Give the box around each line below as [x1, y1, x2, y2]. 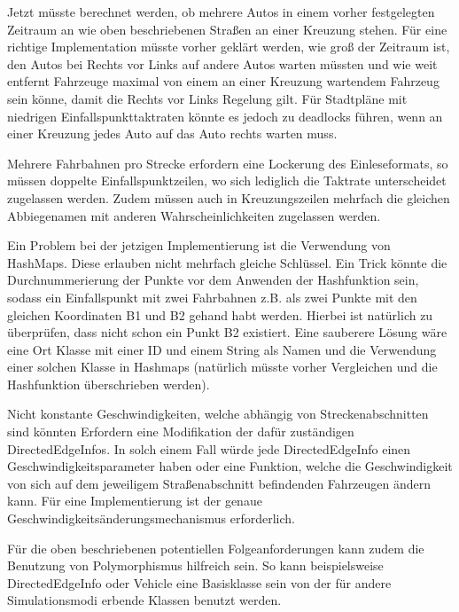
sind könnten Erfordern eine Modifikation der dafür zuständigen [7, 422, 354, 441]
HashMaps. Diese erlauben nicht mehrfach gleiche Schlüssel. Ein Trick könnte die [7, 253, 447, 271]
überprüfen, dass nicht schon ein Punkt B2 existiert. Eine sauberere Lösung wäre [7, 323, 447, 341]
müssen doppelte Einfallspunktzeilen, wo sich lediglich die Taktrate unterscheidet [7, 171, 447, 190]
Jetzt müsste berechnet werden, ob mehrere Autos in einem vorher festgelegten [7, 3, 435, 20]
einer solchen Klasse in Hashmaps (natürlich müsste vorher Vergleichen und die [7, 357, 438, 376]
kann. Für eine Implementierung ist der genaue [7, 491, 262, 510]
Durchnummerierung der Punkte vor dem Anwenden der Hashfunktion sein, [7, 271, 419, 289]
